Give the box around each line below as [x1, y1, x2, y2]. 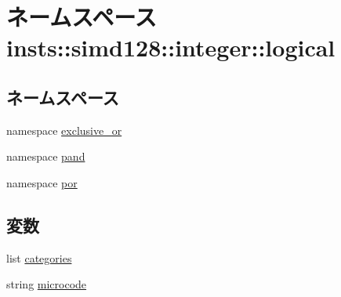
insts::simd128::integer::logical [6, 31, 336, 63]
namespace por [6, 174, 78, 190]
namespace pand [6, 148, 85, 165]
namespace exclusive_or [6, 121, 122, 138]
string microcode [6, 276, 87, 292]
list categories [6, 249, 72, 266]
